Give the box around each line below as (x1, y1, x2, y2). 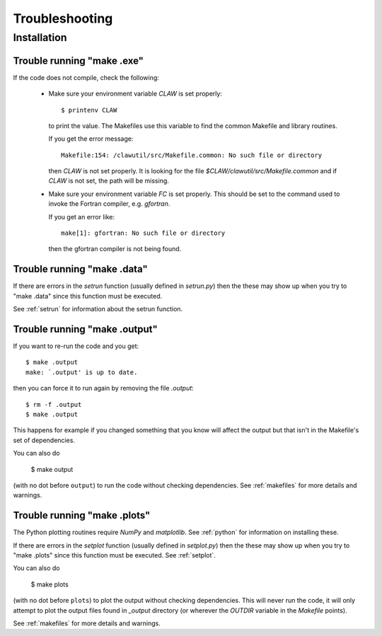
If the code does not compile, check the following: (13, 73, 159, 81)
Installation (13, 31, 67, 44)
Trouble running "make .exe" (13, 54, 144, 67)
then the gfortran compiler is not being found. (48, 245, 182, 253)
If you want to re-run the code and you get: (13, 342, 139, 350)
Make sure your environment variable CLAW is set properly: (48, 89, 223, 98)
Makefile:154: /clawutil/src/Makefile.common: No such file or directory (61, 151, 323, 159)
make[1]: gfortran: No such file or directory (61, 229, 226, 237)
